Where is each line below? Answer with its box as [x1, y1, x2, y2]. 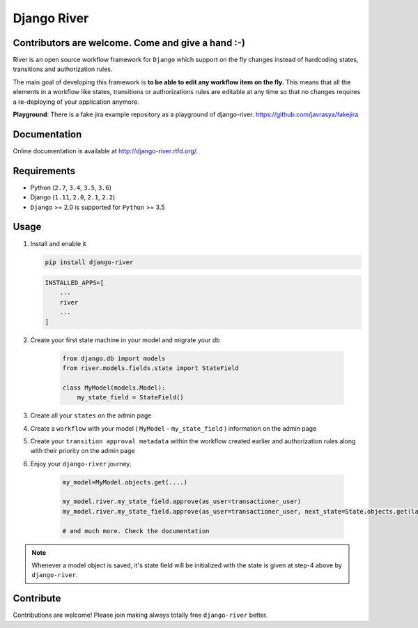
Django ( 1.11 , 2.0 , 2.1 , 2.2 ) [30, 193, 116, 201]
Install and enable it [30, 239, 86, 247]
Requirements [13, 164, 76, 177]
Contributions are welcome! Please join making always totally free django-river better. [13, 611, 268, 620]
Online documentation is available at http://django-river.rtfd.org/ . [13, 146, 199, 155]
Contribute [13, 592, 61, 604]
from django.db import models [62, 354, 166, 362]
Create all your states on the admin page [30, 411, 152, 420]
